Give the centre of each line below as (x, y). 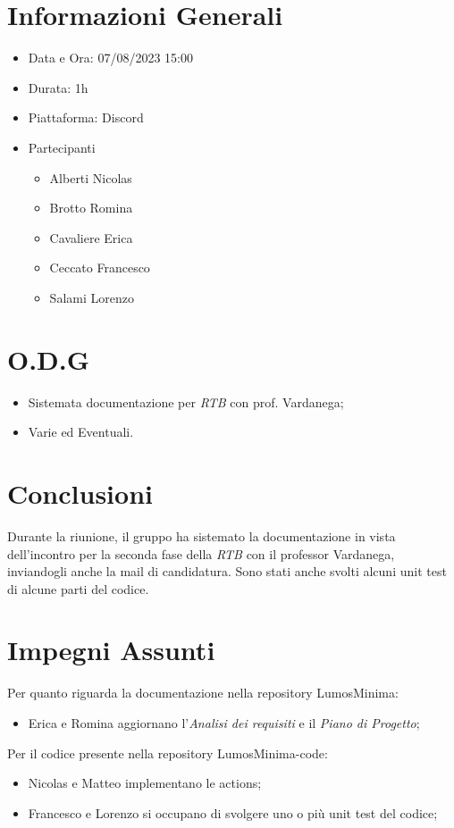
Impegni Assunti (111, 650)
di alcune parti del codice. (78, 588)
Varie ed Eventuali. (81, 432)
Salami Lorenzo (92, 297)
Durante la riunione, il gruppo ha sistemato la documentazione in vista (202, 535)
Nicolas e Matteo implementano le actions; (145, 783)
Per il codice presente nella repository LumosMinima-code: (168, 753)
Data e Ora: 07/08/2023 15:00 (110, 58)
